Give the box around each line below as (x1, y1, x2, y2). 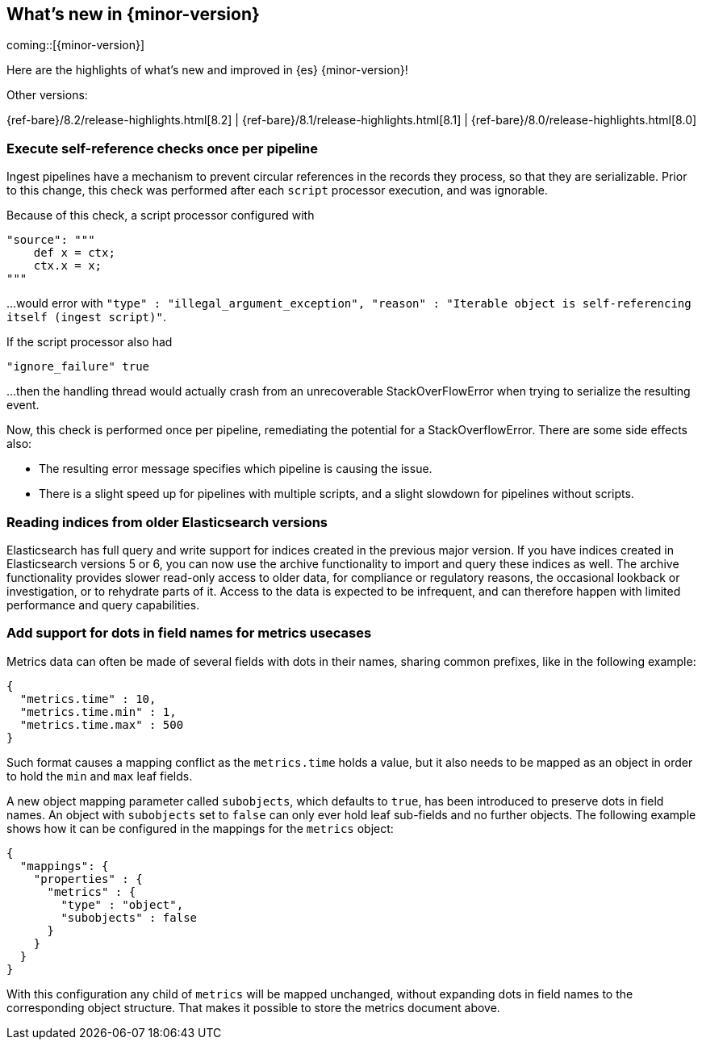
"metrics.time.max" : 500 (19, 718, 184, 731)
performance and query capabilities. (6, 597, 200, 612)
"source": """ (6, 233, 95, 247)
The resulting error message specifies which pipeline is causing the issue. (39, 462, 432, 476)
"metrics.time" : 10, (19, 692, 157, 705)
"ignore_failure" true (6, 360, 150, 374)
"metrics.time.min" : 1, (19, 705, 177, 718)
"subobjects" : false (61, 910, 198, 924)
